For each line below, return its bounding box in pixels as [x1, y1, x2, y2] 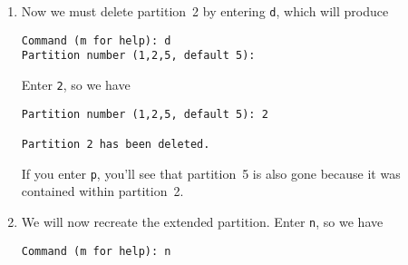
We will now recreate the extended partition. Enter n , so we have [21, 211, 384, 231]
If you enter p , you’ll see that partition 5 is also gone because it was [21, 163, 401, 182]
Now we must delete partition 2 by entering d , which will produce [21, 2, 389, 20]
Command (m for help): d [21, 34, 171, 47]
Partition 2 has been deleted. [21, 137, 210, 151]
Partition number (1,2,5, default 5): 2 [21, 107, 268, 121]
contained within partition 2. [21, 182, 184, 201]
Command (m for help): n [21, 244, 171, 258]
